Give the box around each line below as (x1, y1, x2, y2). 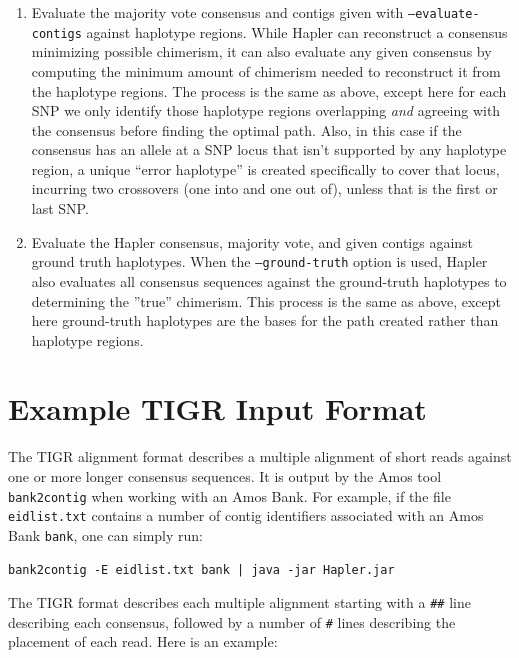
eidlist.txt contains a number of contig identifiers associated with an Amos (8, 505, 484, 526)
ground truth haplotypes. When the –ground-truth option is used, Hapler (31, 251, 488, 272)
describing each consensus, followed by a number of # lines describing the (8, 611, 456, 632)
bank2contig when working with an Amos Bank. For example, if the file (8, 485, 451, 506)
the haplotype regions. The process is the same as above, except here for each (31, 80, 507, 101)
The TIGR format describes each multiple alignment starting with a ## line (8, 592, 471, 613)
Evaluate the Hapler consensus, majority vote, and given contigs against (31, 231, 474, 252)
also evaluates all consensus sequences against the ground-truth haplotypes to (31, 270, 507, 291)
